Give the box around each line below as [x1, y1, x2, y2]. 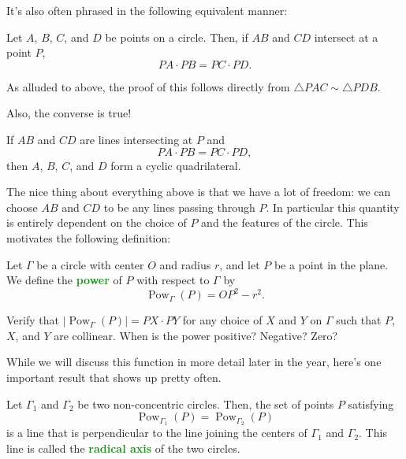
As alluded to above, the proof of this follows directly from [6, 78, 290, 94]
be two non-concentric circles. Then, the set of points [77, 395, 334, 412]
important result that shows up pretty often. [6, 369, 222, 385]
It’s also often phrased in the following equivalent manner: [6, 2, 288, 18]
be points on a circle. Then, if [105, 28, 248, 45]
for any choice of [182, 312, 263, 328]
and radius [159, 256, 211, 272]
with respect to [136, 272, 210, 288]
